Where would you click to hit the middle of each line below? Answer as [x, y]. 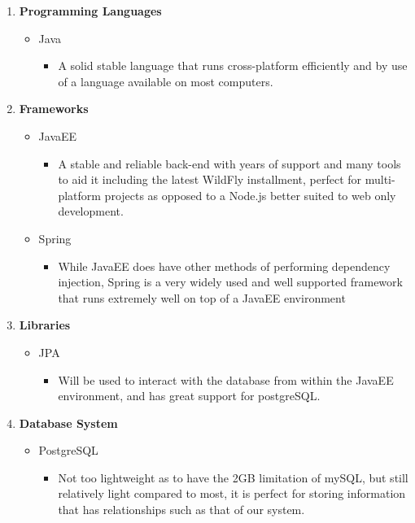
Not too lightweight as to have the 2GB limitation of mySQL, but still [233, 477]
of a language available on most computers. [166, 81]
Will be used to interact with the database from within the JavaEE [226, 379]
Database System [68, 423]
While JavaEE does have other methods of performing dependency [224, 266]
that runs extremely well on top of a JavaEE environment [202, 297]
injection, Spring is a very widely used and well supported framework [230, 282]
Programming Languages [90, 11]
